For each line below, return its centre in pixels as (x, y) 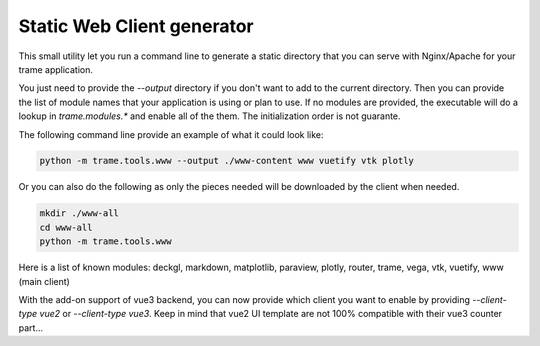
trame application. (56, 69)
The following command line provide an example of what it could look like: (171, 134)
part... (31, 327)
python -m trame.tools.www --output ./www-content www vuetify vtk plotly (227, 161)
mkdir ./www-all (79, 213)
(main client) (44, 281)
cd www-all (66, 227)
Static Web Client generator (136, 26)
